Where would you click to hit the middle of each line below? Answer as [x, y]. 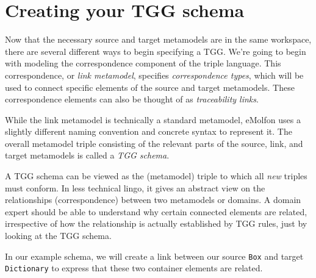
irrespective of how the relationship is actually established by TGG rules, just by [156, 223]
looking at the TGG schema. [58, 236]
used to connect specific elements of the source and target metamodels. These [150, 87]
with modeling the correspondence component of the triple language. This [143, 63]
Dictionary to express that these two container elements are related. [134, 268]
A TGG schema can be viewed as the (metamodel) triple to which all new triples [156, 176]
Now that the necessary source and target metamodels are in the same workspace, [158, 39]
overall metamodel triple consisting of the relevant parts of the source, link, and [154, 143]
